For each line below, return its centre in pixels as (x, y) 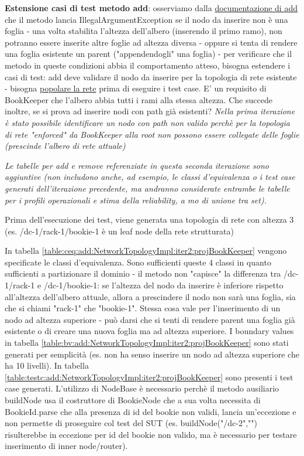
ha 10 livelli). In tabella (47, 365)
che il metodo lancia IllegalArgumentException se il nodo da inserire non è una (146, 19)
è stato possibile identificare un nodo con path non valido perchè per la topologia (147, 122)
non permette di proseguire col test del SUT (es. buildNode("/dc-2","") (131, 423)
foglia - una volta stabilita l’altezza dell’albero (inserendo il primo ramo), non (144, 31)
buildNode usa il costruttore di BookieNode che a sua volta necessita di (133, 400)
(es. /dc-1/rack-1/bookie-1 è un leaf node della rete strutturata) (119, 231)
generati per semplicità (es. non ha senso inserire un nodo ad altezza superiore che (152, 354)
